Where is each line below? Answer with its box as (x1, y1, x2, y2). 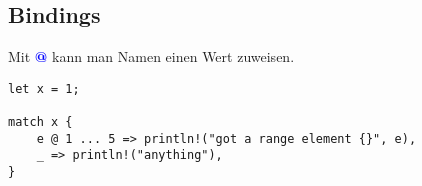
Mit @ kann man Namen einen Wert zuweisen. (8, 46, 295, 67)
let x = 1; (8, 81, 80, 96)
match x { (8, 115, 73, 130)
